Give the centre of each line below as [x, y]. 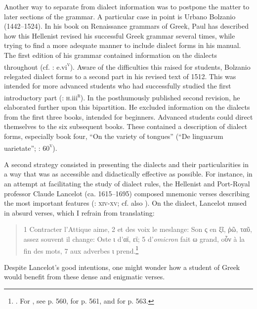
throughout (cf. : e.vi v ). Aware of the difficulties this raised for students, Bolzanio [127, 66]
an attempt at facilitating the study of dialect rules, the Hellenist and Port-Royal [127, 184]
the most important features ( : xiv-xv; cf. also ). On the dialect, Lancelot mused [126, 203]
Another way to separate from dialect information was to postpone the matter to [127, 6]
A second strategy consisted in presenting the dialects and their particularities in [127, 164]
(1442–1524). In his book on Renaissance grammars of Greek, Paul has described [126, 26]
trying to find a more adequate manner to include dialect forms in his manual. [123, 45]
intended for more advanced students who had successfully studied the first [118, 86]
